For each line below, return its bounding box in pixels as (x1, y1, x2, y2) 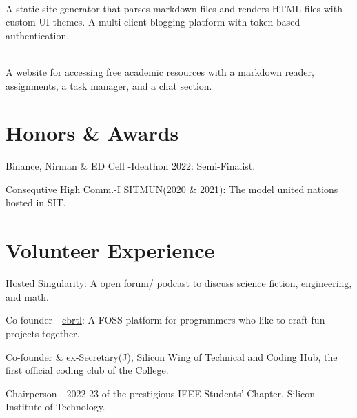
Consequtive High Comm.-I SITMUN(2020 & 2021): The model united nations (6, 181, 338, 196)
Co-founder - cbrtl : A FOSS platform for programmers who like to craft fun (6, 312, 325, 327)
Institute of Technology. (6, 399, 105, 414)
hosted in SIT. (6, 195, 66, 210)
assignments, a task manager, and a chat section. (6, 78, 212, 92)
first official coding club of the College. (6, 363, 169, 377)
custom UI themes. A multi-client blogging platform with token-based (6, 14, 300, 29)
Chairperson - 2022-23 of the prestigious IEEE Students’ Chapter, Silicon (6, 386, 316, 400)
